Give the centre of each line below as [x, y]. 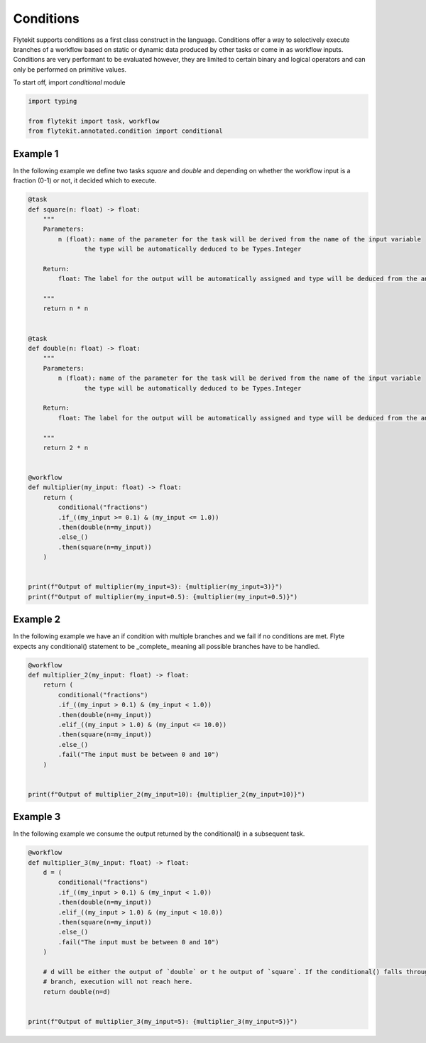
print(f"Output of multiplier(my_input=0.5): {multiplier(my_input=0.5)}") [163, 597]
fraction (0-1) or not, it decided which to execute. [85, 180]
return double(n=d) [77, 992]
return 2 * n [66, 448]
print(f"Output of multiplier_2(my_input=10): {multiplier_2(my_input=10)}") [166, 794]
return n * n [66, 308]
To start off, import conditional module [69, 82]
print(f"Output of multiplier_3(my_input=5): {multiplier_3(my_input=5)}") [163, 1021]
